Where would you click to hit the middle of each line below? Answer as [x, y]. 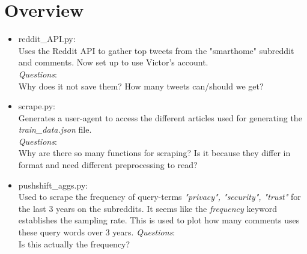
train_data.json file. [55, 129]
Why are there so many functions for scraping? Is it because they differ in [154, 153]
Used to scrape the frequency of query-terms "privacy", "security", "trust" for [160, 197]
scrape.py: [37, 106]
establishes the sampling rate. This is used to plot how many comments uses [159, 220]
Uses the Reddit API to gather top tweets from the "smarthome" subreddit [156, 50]
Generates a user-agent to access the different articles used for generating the [160, 117]
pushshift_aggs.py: [53, 185]
